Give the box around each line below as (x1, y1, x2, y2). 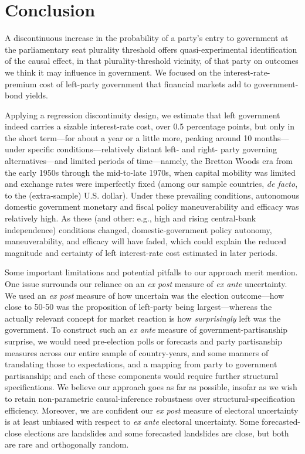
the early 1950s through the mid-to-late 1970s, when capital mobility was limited (5, 166, 296, 178)
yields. (25, 89, 48, 101)
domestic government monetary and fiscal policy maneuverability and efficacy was (5, 200, 299, 213)
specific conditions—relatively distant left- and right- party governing (28, 143, 277, 155)
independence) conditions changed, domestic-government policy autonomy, (5, 223, 272, 235)
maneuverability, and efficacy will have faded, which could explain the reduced (5, 235, 286, 247)
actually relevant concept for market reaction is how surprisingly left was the (5, 312, 281, 324)
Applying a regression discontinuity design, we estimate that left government (5, 108, 280, 121)
